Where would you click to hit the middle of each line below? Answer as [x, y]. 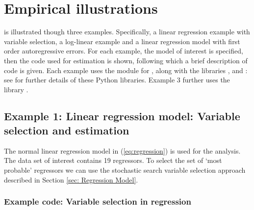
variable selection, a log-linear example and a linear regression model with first [122, 41]
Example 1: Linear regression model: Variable [122, 116]
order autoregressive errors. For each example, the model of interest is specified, [124, 51]
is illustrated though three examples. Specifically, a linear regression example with [127, 32]
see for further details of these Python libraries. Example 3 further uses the [117, 80]
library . [16, 89]
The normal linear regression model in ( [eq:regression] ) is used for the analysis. [122, 150]
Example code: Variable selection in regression [98, 201]
